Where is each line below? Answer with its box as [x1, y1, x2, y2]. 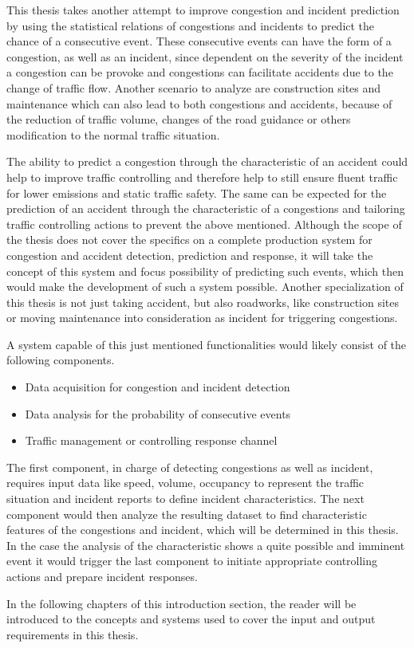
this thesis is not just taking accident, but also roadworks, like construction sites [6, 293, 400, 310]
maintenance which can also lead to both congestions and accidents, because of [6, 95, 392, 112]
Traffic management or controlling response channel [25, 432, 278, 449]
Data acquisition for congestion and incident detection [25, 379, 290, 395]
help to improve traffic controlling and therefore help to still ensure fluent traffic [6, 168, 398, 185]
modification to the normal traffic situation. [6, 126, 220, 143]
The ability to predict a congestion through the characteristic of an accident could [6, 153, 408, 170]
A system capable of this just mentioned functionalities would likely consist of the [6, 336, 407, 352]
